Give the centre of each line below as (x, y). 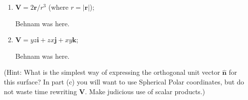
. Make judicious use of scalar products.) (145, 91)
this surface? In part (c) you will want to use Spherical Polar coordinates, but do (124, 81)
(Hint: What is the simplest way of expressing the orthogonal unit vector (112, 72)
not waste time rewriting (40, 91)
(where (58, 7)
